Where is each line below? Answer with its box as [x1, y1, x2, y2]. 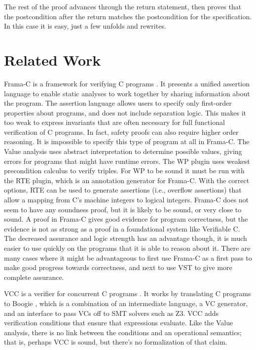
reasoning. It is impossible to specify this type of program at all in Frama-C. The [4, 136, 250, 147]
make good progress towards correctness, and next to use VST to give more [4, 262, 232, 272]
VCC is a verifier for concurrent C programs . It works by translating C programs [4, 288, 251, 299]
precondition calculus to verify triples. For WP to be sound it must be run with [4, 165, 245, 176]
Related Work [4, 49, 101, 70]
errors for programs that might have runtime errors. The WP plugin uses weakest [4, 156, 250, 166]
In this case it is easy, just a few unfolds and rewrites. [4, 21, 166, 31]
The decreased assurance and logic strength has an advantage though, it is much [4, 233, 247, 243]
